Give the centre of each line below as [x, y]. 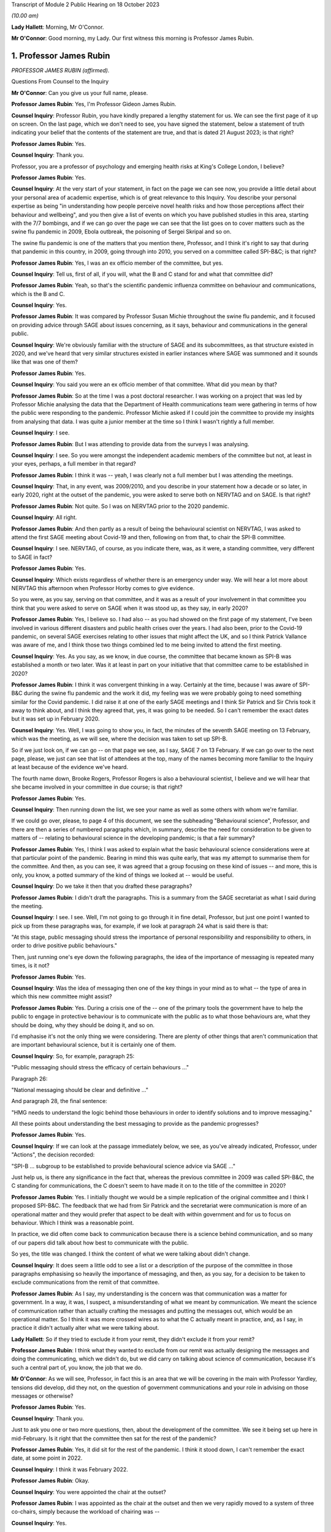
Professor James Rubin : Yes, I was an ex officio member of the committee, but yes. [117, 263]
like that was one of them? [44, 362]
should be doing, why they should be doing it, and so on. [83, 1025]
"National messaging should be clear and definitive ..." [80, 1090]
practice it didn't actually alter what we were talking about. [85, 1328]
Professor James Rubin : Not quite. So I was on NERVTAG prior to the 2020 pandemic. [120, 506]
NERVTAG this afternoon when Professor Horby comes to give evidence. [103, 588]
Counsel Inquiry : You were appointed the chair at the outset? [89, 1492]
